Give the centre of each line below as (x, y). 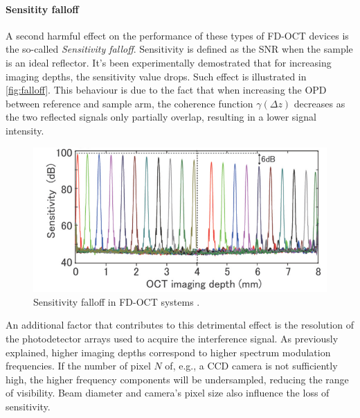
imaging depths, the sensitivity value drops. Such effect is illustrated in (156, 76)
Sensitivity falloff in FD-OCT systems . (117, 301)
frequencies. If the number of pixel (78, 366)
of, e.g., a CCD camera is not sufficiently (251, 366)
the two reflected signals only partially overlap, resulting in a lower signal (161, 117)
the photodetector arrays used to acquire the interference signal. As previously (172, 339)
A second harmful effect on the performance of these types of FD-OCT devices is (177, 35)
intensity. (25, 130)
